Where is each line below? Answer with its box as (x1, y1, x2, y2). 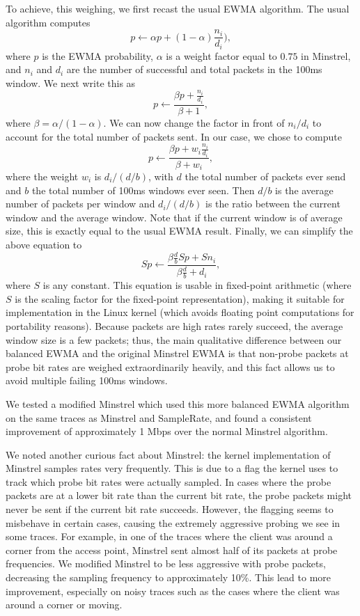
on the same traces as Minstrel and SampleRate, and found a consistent (6, 410, 312, 425)
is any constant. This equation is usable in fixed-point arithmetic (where (42, 278, 352, 292)
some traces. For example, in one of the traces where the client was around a (6, 529, 333, 544)
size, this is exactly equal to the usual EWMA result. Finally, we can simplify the (6, 223, 353, 238)
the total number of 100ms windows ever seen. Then (31, 182, 255, 197)
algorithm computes (6, 15, 91, 29)
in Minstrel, (301, 48, 351, 63)
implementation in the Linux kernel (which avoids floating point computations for (6, 305, 354, 319)
